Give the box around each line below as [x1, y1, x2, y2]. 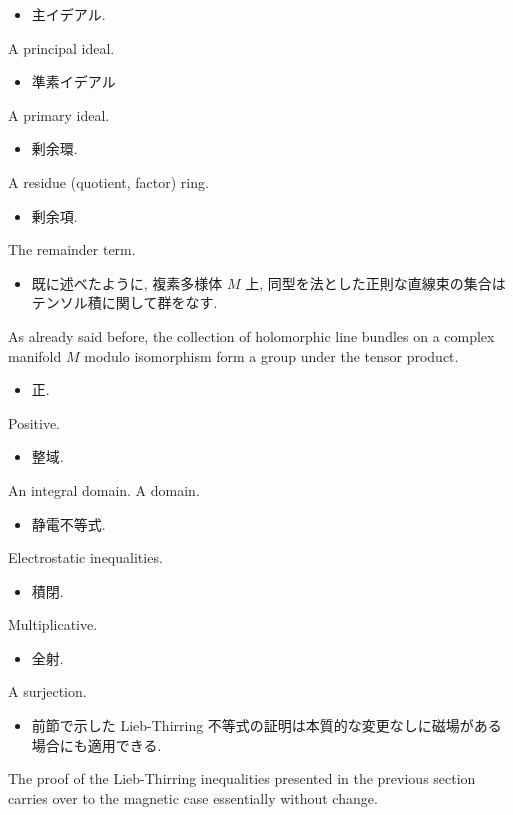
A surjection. [8, 681, 87, 702]
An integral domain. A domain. [8, 479, 200, 500]
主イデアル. [31, 4, 106, 24]
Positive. [8, 412, 60, 433]
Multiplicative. [8, 614, 98, 635]
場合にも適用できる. [31, 734, 162, 755]
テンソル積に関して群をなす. [31, 292, 218, 313]
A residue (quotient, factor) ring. [8, 171, 209, 192]
